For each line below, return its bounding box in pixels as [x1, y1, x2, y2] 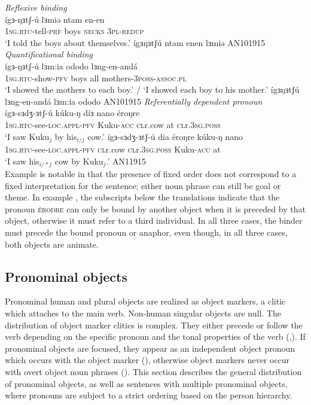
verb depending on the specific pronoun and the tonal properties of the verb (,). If [5, 330, 306, 343]
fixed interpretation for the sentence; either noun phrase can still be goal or [5, 179, 281, 191]
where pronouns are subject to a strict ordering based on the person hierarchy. [5, 389, 292, 401]
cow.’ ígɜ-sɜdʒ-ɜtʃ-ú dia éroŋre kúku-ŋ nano [87, 130, 243, 142]
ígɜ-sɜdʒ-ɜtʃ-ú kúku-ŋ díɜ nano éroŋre [5, 106, 140, 119]
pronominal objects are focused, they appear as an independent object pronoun [5, 342, 295, 354]
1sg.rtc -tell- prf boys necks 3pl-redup [5, 25, 144, 37]
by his [54, 130, 77, 142]
